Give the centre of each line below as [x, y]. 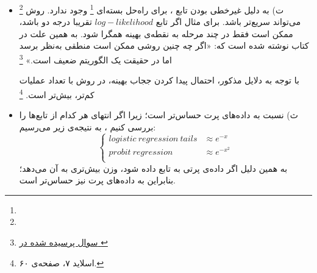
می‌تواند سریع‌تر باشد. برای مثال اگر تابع [228, 22]
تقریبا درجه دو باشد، [55, 22]
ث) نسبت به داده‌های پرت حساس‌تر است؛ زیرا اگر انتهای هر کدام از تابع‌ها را [158, 115]
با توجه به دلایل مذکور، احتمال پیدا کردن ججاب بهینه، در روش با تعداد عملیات [159, 80]
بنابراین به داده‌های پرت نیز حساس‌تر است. [97, 180]
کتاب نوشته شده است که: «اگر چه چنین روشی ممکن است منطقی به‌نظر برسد [164, 45]
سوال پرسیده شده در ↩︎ [63, 242]
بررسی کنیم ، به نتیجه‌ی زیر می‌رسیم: [87, 126]
